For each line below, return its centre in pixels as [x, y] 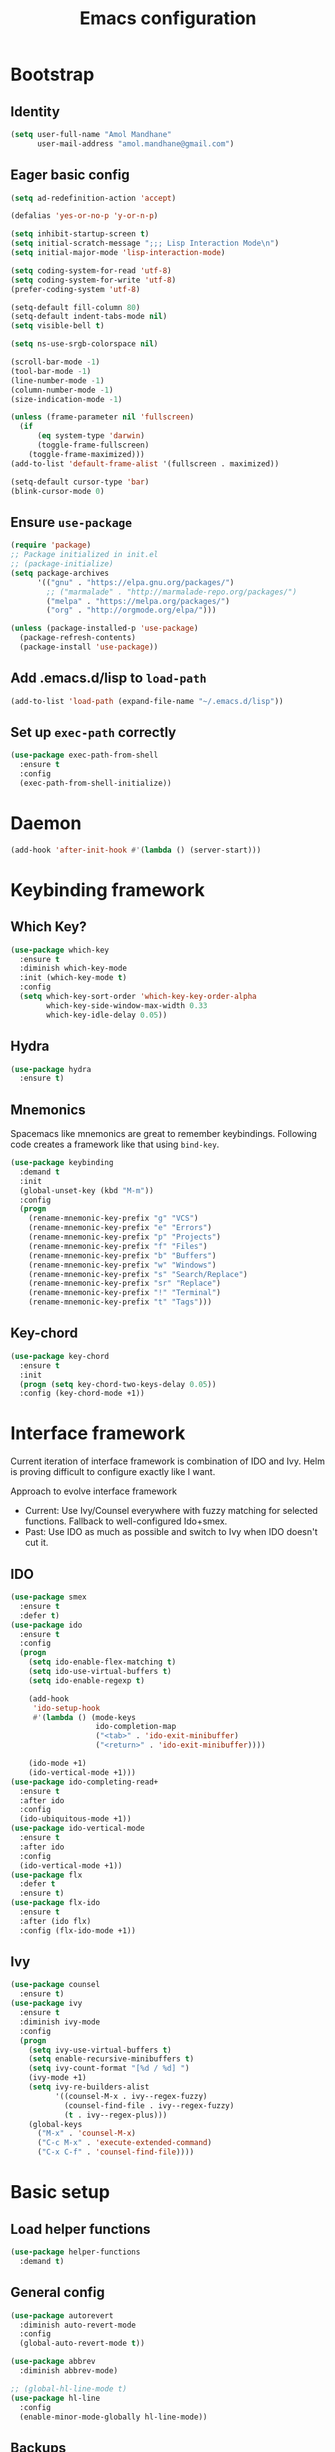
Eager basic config [70, 175]
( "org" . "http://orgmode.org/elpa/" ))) [131, 610]
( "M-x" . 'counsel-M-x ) [86, 2133]
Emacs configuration [168, 18]
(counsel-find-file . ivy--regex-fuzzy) [149, 2105]
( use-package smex [48, 1597]
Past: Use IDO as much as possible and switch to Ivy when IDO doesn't [171, 1532]
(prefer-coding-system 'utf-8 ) [75, 289]
